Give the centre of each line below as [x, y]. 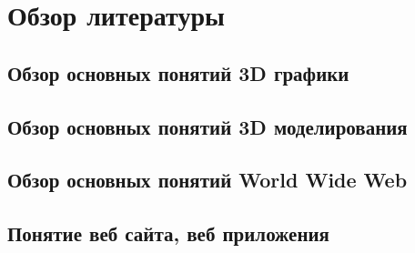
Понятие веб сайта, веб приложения [168, 233]
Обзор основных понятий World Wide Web [207, 180]
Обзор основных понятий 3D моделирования [207, 126]
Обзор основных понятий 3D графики [178, 72]
